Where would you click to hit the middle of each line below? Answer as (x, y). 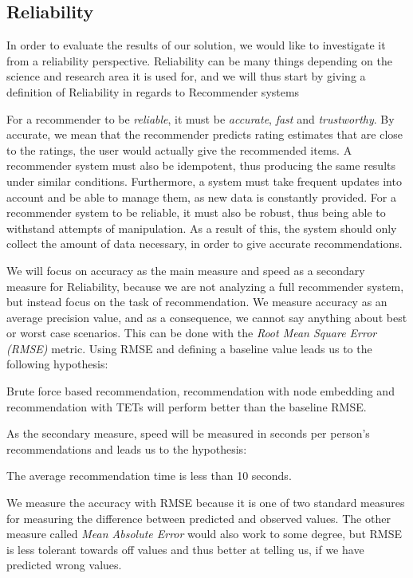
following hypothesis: (57, 364)
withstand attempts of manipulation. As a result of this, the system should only (202, 228)
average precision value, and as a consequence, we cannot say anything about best (207, 317)
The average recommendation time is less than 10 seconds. (149, 476)
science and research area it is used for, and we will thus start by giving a (186, 76)
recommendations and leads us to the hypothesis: (127, 448)
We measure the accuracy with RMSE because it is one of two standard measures (206, 503)
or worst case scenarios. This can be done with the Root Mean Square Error (192, 333)
